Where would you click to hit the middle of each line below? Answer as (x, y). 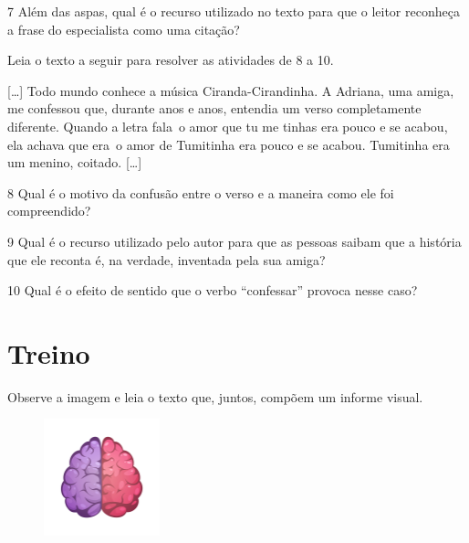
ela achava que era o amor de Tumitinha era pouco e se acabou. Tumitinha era (229, 144)
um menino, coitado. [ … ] (75, 162)
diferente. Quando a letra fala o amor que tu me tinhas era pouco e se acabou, (228, 126)
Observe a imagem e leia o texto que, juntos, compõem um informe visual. (215, 396)
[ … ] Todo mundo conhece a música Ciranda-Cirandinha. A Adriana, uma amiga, (231, 90)
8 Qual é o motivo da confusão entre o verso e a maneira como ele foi (201, 192)
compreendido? (49, 211)
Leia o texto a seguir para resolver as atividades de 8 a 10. (171, 60)
